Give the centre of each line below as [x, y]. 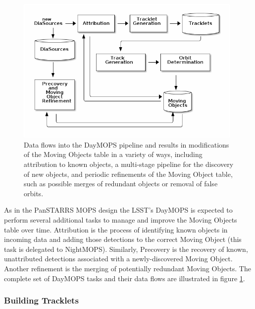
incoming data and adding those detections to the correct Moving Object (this [123, 239]
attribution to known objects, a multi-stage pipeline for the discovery [129, 164]
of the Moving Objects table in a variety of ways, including [113, 154]
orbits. [34, 193]
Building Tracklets [41, 300]
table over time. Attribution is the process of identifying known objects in [116, 229]
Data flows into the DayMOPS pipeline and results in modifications [127, 144]
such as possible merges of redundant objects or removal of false [121, 184]
